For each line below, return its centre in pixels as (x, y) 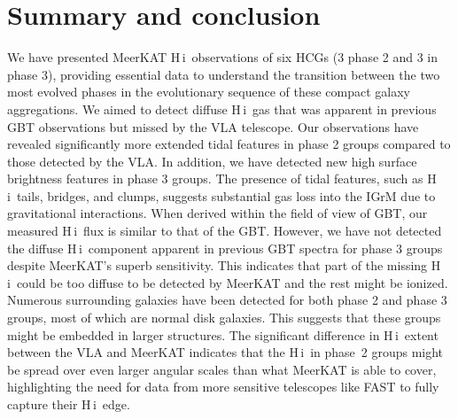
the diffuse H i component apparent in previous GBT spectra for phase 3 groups (225, 248)
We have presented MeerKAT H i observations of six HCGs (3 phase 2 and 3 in (223, 57)
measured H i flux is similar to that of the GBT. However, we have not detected (225, 231)
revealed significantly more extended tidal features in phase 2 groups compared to (229, 144)
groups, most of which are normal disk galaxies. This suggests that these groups (224, 318)
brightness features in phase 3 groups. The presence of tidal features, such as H (222, 178)
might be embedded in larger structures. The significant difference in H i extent (223, 334)
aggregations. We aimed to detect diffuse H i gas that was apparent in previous (222, 109)
